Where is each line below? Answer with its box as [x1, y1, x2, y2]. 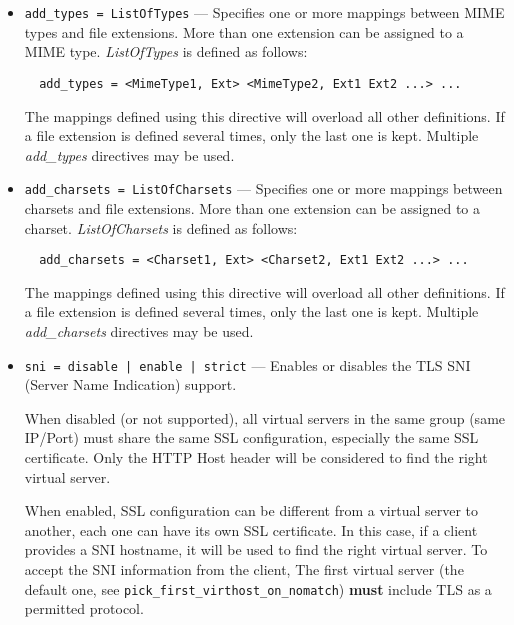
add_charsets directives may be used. [24, 320, 254, 341]
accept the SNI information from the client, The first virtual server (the [24, 558, 464, 579]
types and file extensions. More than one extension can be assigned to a [24, 21, 464, 42]
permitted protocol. [24, 598, 144, 619]
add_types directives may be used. [24, 144, 235, 165]
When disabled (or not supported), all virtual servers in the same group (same [24, 407, 506, 428]
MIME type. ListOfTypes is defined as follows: [24, 41, 308, 62]
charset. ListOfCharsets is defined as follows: [24, 217, 298, 238]
